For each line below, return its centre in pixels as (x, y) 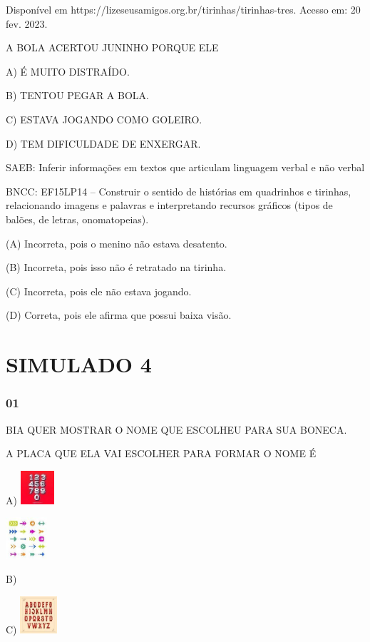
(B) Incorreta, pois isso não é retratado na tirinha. (116, 267)
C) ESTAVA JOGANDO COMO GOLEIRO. (104, 119)
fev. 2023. (27, 23)
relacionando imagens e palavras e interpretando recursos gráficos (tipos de (169, 205)
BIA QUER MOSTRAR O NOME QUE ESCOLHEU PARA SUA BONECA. (176, 429)
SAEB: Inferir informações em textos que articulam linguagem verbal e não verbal (185, 167)
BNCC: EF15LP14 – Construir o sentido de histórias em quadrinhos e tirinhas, (179, 191)
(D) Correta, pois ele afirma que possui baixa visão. (119, 315)
